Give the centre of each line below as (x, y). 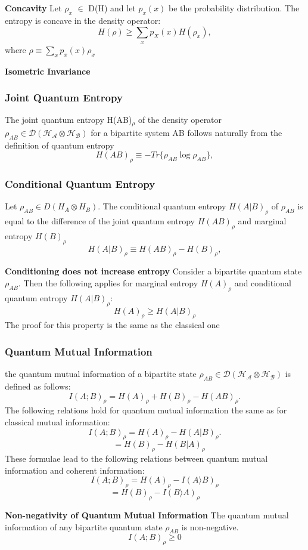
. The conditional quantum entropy (162, 206)
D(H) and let (112, 8)
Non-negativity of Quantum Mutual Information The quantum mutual (147, 515)
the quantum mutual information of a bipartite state (101, 374)
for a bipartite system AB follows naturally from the (186, 132)
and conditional (263, 283)
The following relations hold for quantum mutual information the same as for (146, 410)
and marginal (262, 221)
